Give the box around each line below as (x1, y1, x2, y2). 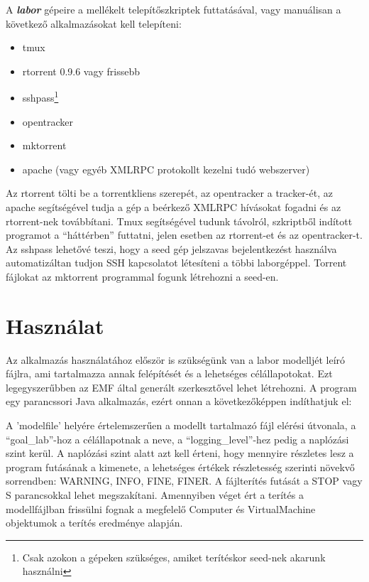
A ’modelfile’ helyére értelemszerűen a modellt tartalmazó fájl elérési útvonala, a (6, 418, 356, 433)
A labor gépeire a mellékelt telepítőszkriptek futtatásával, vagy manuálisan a (6, 2, 341, 16)
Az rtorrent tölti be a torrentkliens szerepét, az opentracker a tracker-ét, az (6, 185, 333, 200)
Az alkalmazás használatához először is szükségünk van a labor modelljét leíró (6, 352, 346, 367)
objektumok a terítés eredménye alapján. (6, 515, 183, 530)
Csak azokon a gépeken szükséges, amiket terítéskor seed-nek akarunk (22, 549, 326, 564)
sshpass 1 (22, 88, 59, 105)
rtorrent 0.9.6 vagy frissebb (22, 63, 141, 78)
